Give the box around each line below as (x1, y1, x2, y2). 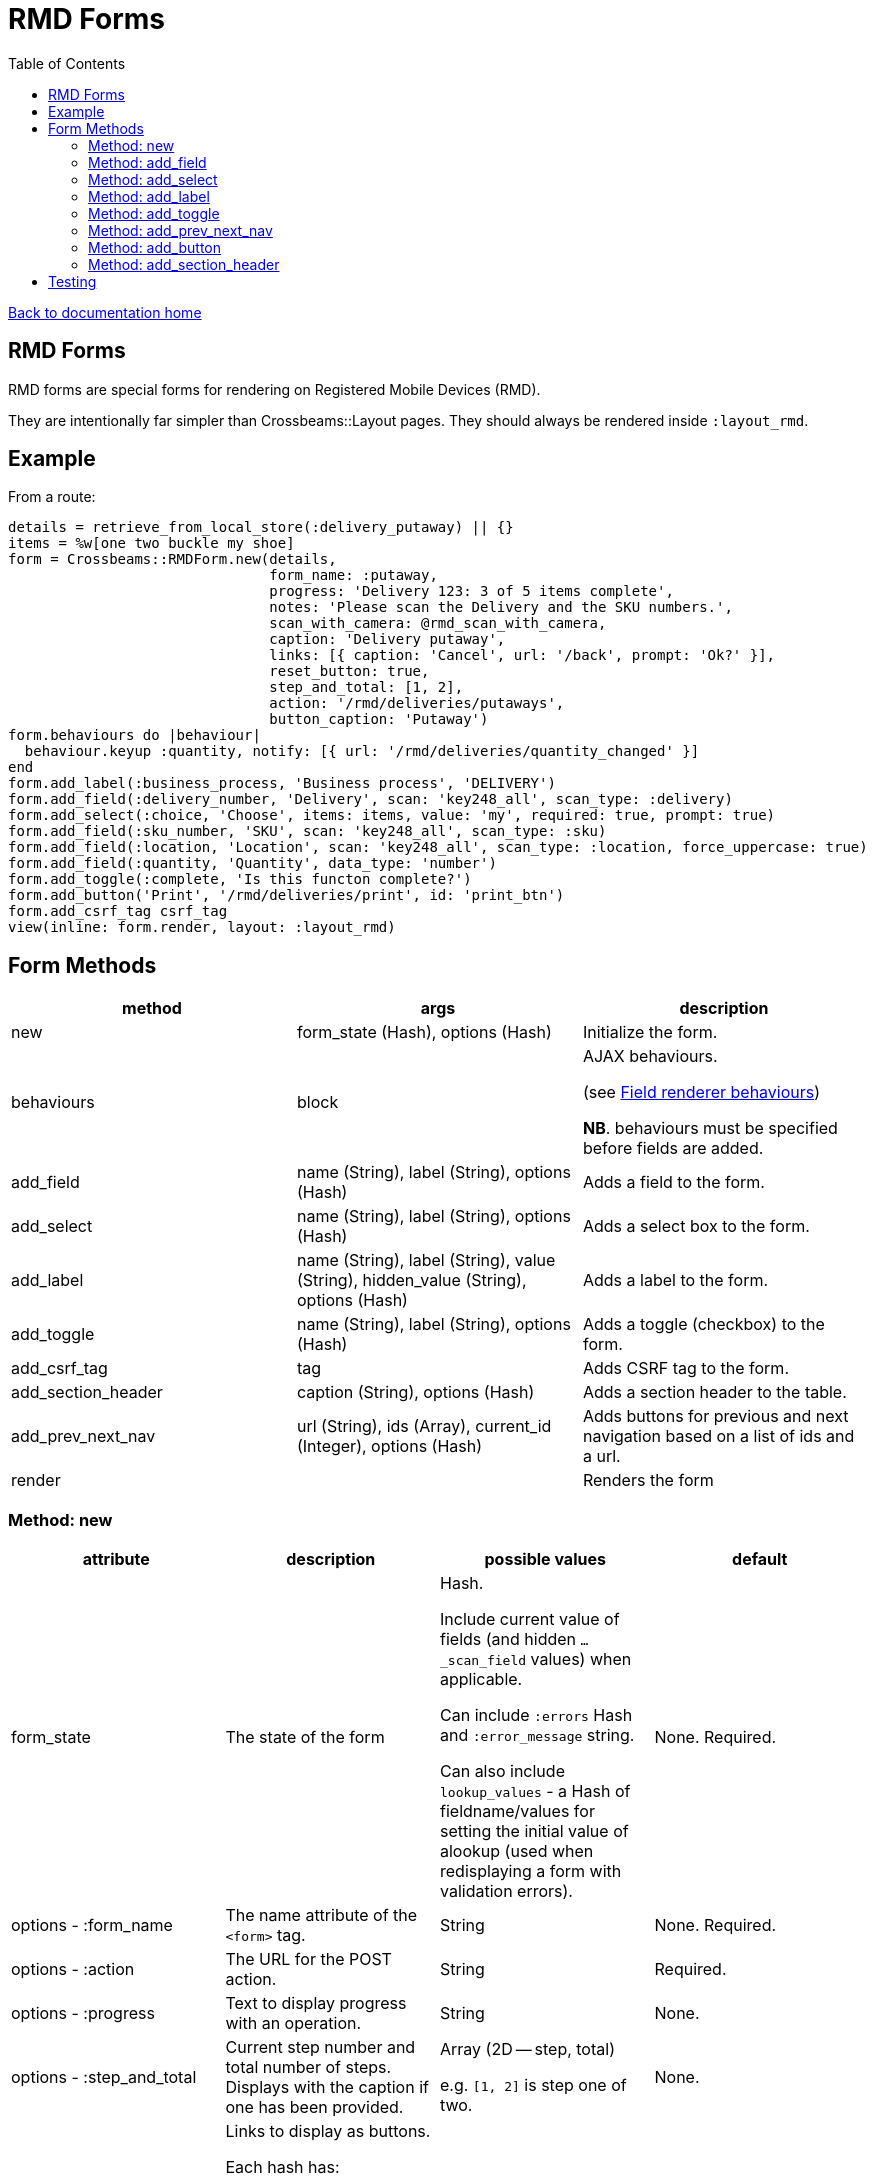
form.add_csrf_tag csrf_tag (8, 903, 228, 920)
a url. (582, 1446, 621, 1467)
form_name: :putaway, (269, 567, 438, 584)
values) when (530, 1649, 632, 1670)
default (732, 1549, 788, 1570)
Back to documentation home (8, 303, 202, 321)
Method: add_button (88, 238, 222, 256)
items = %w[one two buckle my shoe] (8, 535, 295, 552)
